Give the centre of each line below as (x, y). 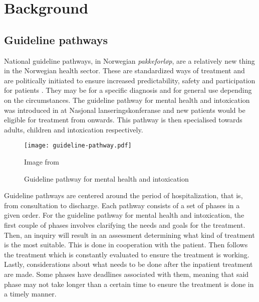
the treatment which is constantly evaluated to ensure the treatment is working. (127, 254)
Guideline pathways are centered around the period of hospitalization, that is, (123, 195)
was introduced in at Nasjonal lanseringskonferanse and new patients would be (125, 110)
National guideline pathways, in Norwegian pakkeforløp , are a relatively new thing (129, 60)
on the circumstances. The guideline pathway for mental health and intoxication (127, 100)
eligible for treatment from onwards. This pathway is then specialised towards (123, 120)
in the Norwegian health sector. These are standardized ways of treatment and (124, 70)
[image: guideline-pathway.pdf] (78, 146)
